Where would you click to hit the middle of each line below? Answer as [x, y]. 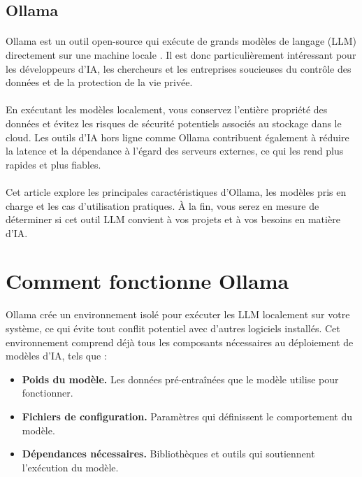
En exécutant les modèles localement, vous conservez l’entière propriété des [167, 109]
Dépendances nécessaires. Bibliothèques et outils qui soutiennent [168, 454]
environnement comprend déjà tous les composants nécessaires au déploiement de [180, 342]
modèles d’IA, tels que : [56, 356]
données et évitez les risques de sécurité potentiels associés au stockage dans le [174, 123]
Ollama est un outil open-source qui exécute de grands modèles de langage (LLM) [181, 41]
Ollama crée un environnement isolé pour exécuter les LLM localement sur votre [178, 314]
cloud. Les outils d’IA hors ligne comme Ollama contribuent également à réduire [178, 137]
